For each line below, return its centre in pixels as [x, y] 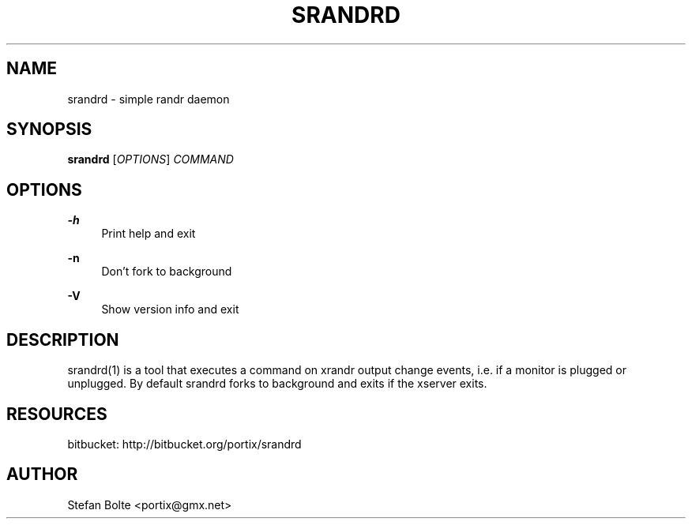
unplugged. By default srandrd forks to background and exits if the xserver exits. [277, 384]
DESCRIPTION [63, 339]
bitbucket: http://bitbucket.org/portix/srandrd [184, 444]
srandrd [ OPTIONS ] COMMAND [150, 159]
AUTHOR [42, 474]
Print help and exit [149, 234]
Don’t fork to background [167, 272]
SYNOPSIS [49, 129]
